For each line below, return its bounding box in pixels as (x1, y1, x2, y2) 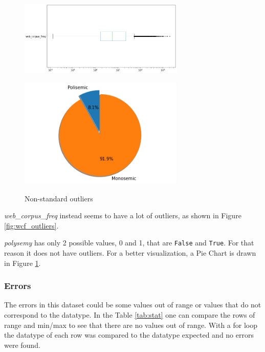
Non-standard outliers (25, 193, 93, 203)
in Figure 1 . (4, 257, 41, 268)
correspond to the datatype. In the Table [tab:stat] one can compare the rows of (4, 309, 255, 320)
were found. (4, 339, 40, 350)
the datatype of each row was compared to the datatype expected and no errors (4, 329, 254, 340)
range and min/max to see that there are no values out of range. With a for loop (4, 319, 258, 330)
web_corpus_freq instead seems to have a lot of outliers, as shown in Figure (4, 210, 241, 221)
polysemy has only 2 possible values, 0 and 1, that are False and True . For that (4, 237, 254, 248)
